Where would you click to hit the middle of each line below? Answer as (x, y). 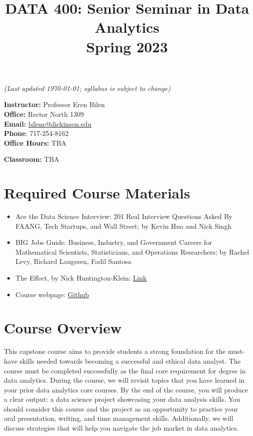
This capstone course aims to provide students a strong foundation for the (115, 351)
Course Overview (63, 328)
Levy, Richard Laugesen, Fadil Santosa (73, 261)
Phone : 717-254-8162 (36, 133)
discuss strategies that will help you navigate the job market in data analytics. (121, 428)
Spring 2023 (127, 46)
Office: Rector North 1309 (44, 114)
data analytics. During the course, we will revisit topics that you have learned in (124, 380)
